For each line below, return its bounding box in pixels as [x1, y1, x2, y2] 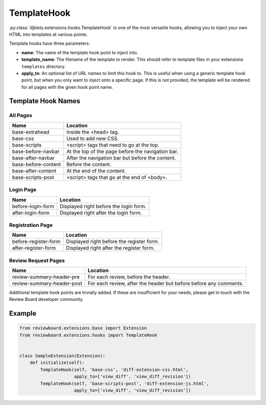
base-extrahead [12, 128, 49, 135]
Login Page [9, 186, 37, 193]
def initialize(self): [30, 360, 85, 366]
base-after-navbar [12, 154, 55, 161]
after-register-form [12, 245, 56, 252]
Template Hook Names [9, 97, 81, 106]
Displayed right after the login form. [60, 209, 142, 216]
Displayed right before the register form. [66, 238, 160, 245]
